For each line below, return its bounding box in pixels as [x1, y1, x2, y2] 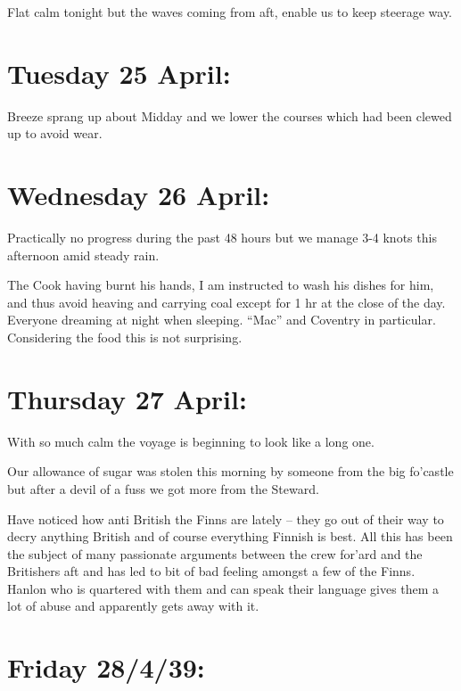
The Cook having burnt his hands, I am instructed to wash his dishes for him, [7, 276, 434, 294]
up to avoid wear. [7, 124, 103, 143]
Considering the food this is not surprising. [7, 328, 243, 346]
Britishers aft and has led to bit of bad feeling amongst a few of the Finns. [7, 562, 416, 580]
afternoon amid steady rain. [7, 245, 160, 264]
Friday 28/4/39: [7, 649, 205, 686]
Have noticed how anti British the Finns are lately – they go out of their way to [7, 509, 444, 528]
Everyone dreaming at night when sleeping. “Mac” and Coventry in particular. [7, 310, 436, 329]
